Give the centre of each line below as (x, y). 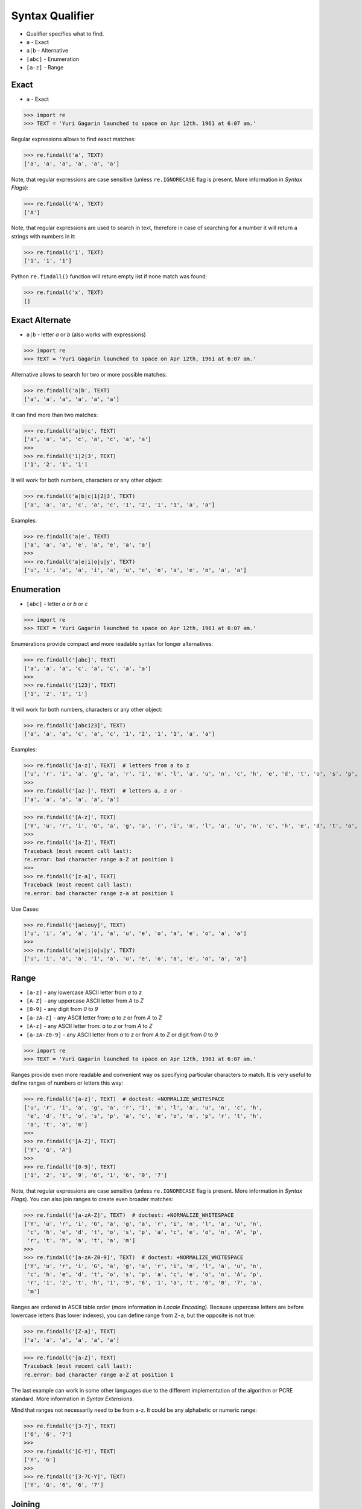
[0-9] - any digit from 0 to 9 (62, 1009)
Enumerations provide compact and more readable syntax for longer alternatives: (112, 644)
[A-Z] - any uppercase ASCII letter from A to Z (85, 1001)
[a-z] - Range (45, 68)
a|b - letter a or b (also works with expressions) (86, 334)
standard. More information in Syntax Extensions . (72, 1399)
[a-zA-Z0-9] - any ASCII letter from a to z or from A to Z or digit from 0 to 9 (122, 1035)
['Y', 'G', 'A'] (48, 1150)
